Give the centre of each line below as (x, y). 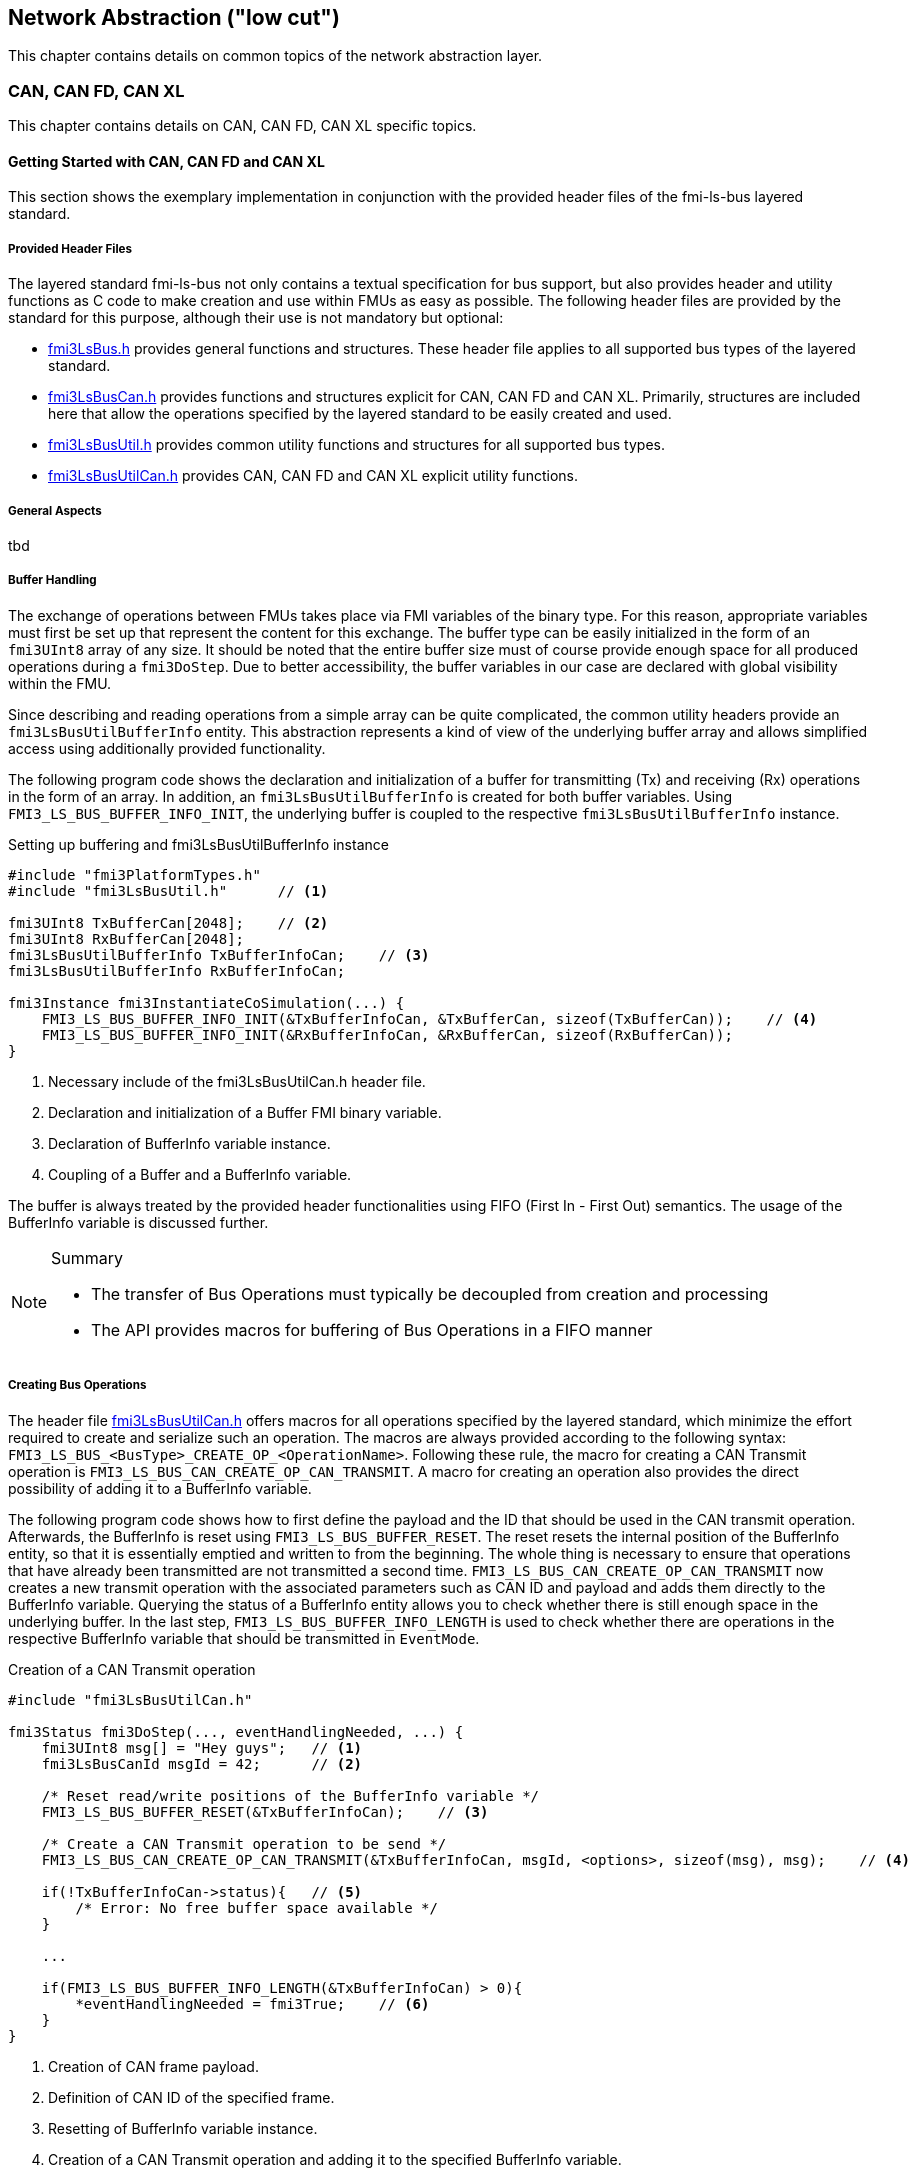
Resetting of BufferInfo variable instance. (183, 2128)
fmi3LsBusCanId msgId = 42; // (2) (202, 1763)
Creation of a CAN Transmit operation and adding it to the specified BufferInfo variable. (335, 2159)
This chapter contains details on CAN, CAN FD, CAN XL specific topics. (242, 126)
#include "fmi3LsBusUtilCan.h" (130, 1699)
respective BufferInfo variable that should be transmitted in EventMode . (244, 1638)
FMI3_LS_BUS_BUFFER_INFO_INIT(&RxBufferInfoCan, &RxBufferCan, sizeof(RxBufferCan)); (387, 1034)
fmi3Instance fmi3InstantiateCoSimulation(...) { (206, 1002)
